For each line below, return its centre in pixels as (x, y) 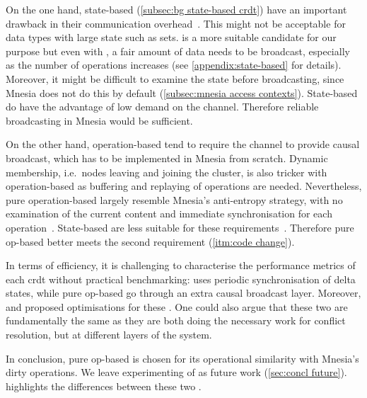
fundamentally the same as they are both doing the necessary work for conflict (176, 320)
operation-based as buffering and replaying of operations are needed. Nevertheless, (184, 186)
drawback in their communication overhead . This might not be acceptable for (176, 23)
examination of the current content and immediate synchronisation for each (169, 214)
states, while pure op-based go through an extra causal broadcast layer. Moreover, (183, 293)
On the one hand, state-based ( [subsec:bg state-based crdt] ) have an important (176, 9)
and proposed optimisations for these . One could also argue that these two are (177, 306)
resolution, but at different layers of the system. (109, 335)
